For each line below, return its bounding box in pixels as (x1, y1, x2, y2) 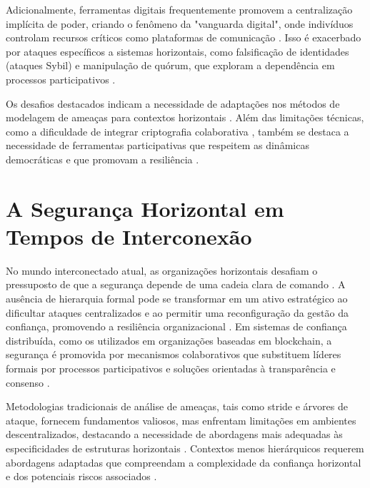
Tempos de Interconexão (6, 221, 252, 250)
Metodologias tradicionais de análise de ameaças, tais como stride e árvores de (6, 399, 348, 414)
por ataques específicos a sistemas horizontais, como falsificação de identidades (6, 44, 349, 59)
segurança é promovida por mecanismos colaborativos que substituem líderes (6, 347, 341, 362)
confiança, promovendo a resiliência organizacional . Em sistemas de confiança (6, 319, 347, 334)
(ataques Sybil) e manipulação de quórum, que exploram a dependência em (6, 58, 335, 73)
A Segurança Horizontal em (6, 193, 284, 223)
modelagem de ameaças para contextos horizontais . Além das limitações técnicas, (6, 110, 364, 125)
